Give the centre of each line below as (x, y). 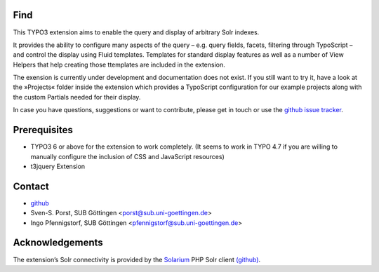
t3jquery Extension (58, 166)
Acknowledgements (58, 243)
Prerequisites (43, 130)
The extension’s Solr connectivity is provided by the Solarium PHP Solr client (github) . (137, 259)
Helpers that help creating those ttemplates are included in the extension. (119, 64)
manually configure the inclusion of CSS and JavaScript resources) (127, 156)
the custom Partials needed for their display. (77, 97)
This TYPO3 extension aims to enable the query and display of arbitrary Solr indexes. (136, 32)
